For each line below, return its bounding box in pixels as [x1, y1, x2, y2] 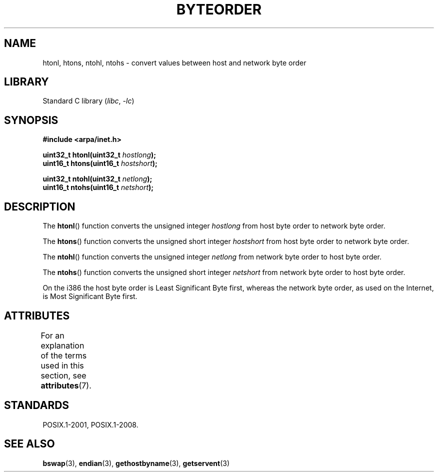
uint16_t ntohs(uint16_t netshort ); [42, 183, 154, 192]
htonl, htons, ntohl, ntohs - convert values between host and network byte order [42, 58, 306, 67]
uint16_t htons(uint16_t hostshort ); [42, 159, 157, 168]
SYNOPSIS [4, 113, 58, 126]
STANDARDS [4, 399, 69, 412]
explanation [40, 340, 84, 350]
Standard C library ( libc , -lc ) [42, 96, 134, 105]
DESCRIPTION [4, 200, 75, 213]
